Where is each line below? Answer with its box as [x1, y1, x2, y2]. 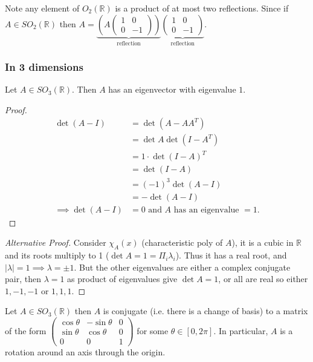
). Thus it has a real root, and [175, 249, 287, 262]
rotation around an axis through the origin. [5, 346, 166, 358]
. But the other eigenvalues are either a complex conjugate [74, 260, 291, 273]
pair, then [5, 272, 41, 285]
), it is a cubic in [231, 236, 294, 249]
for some [137, 324, 169, 337]
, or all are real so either [218, 272, 308, 285]
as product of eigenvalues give [67, 272, 178, 285]
